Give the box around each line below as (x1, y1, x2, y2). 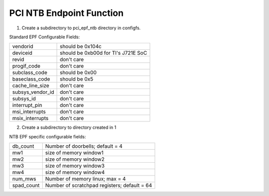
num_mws (12, 176, 37, 183)
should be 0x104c (60, 43, 102, 50)
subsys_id (12, 95, 36, 102)
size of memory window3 (45, 162, 105, 169)
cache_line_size (12, 82, 49, 89)
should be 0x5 (60, 76, 94, 83)
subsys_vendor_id (12, 89, 54, 96)
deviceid (12, 50, 32, 57)
